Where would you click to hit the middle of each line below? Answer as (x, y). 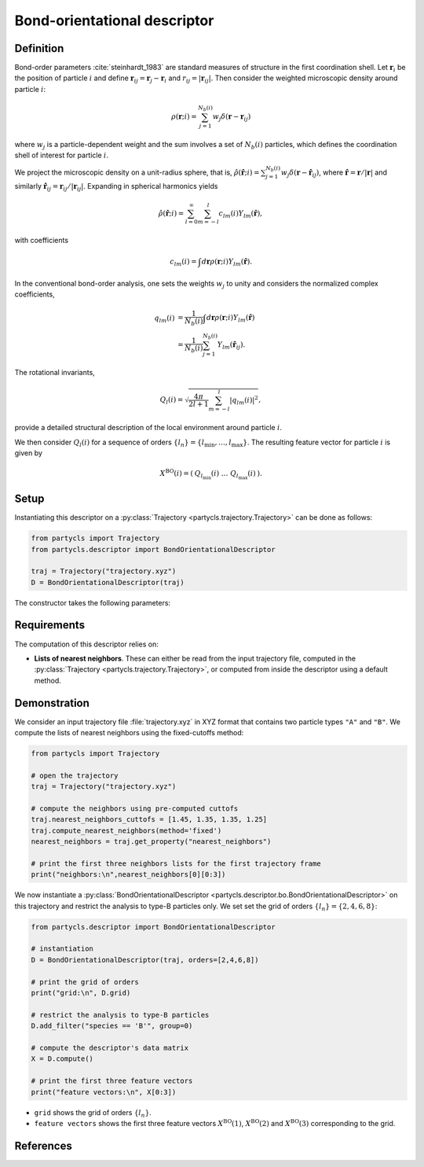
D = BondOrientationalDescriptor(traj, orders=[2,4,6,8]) (145, 960)
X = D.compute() (62, 1059)
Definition (39, 48)
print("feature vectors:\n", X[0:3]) (104, 1092)
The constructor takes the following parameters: (93, 602)
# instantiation (62, 949)
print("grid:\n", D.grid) (81, 993)
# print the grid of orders (85, 982)
